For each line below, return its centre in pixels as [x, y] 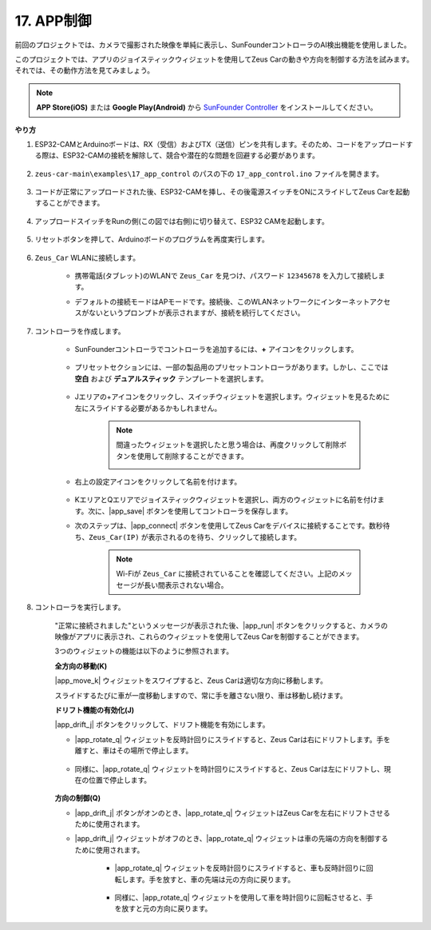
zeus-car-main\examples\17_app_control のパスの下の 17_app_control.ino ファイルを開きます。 [209, 174]
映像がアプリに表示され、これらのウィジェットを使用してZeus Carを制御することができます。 [209, 637]
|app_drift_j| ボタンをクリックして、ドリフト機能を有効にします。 [162, 724]
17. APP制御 [53, 21]
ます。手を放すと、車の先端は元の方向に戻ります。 [212, 879]
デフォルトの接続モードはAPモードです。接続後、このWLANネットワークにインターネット [222, 301]
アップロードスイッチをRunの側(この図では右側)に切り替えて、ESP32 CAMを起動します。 [182, 221]
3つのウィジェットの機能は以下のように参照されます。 [144, 651]
